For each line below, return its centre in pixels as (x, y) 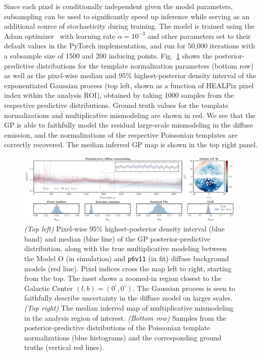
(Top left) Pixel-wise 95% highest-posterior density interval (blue (124, 229)
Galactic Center (49, 288)
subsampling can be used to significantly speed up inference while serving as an (127, 16)
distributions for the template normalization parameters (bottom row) (145, 65)
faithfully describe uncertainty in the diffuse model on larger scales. (128, 298)
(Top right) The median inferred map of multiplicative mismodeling (129, 307)
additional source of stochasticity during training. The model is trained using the (129, 26)
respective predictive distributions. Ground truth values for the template (116, 105)
